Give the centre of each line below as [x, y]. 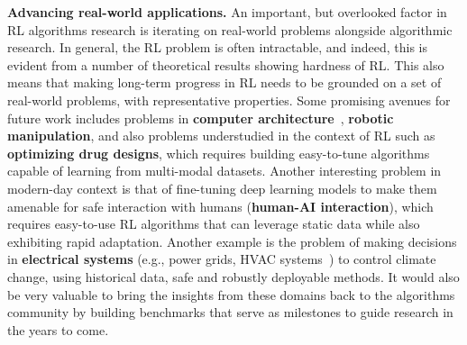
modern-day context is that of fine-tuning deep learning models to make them [222, 188]
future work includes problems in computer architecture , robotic [201, 118]
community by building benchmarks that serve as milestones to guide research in [230, 312]
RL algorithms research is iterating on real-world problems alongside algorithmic [230, 29]
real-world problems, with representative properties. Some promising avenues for [229, 100]
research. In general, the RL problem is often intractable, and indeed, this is [218, 47]
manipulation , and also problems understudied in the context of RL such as [221, 136]
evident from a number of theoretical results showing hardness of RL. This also [226, 64]
